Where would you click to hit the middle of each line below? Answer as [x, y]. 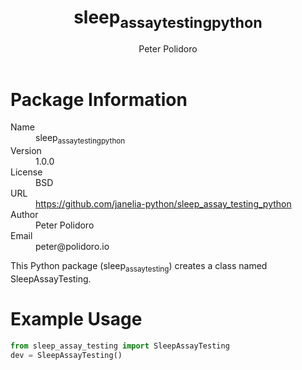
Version [26, 151]
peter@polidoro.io [72, 247]
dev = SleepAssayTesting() [66, 355]
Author [24, 215]
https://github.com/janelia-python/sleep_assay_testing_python [163, 204]
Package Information [99, 99]
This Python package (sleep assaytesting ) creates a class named [139, 267]
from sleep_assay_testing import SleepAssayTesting [120, 346]
